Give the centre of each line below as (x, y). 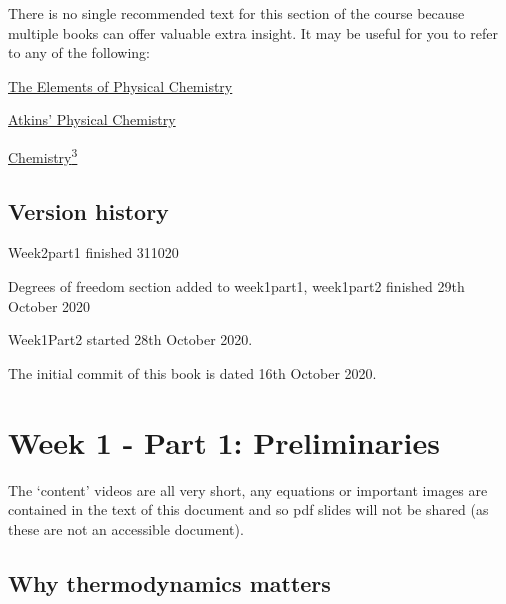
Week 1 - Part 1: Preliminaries (224, 441)
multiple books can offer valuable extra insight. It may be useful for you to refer (253, 32)
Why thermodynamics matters (169, 582)
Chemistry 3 (43, 155)
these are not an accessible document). (126, 528)
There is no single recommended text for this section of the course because (236, 13)
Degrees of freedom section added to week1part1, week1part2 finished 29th (236, 286)
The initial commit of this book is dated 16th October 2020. (192, 372)
